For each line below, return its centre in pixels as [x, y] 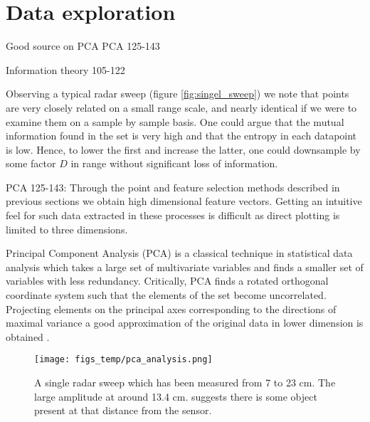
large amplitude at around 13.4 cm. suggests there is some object [176, 396]
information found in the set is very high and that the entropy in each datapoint [181, 136]
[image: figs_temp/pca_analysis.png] [123, 360]
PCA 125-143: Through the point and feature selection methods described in [173, 187]
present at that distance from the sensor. [123, 410]
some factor [31, 163]
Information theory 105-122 [65, 69]
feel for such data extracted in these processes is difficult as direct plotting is [173, 215]
